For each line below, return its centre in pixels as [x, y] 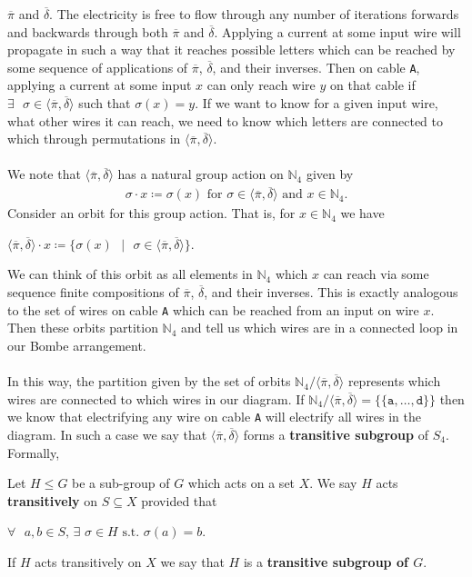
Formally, [34, 452]
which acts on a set [241, 483]
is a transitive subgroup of [326, 561]
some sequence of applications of [98, 67]
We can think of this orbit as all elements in [130, 274]
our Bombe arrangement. [77, 345]
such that [105, 103]
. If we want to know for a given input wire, [316, 103]
